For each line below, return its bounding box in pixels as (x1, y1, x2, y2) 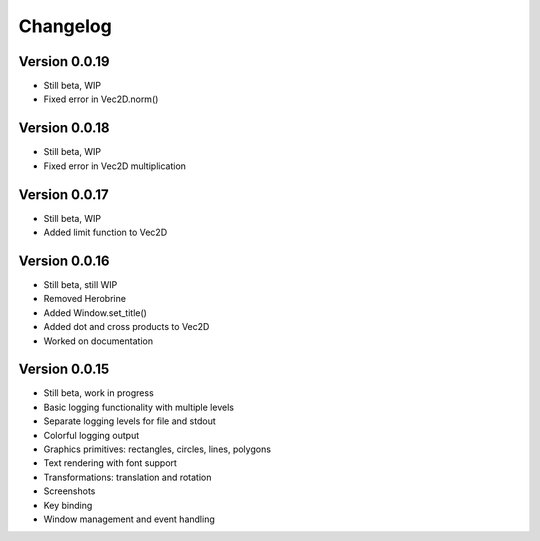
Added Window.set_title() (43, 306, 147, 319)
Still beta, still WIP (43, 278, 118, 290)
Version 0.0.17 (18, 186, 109, 203)
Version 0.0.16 (18, 252, 110, 269)
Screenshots (43, 485, 96, 497)
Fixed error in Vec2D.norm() (43, 93, 159, 105)
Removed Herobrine (43, 293, 127, 305)
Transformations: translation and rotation (43, 471, 212, 483)
